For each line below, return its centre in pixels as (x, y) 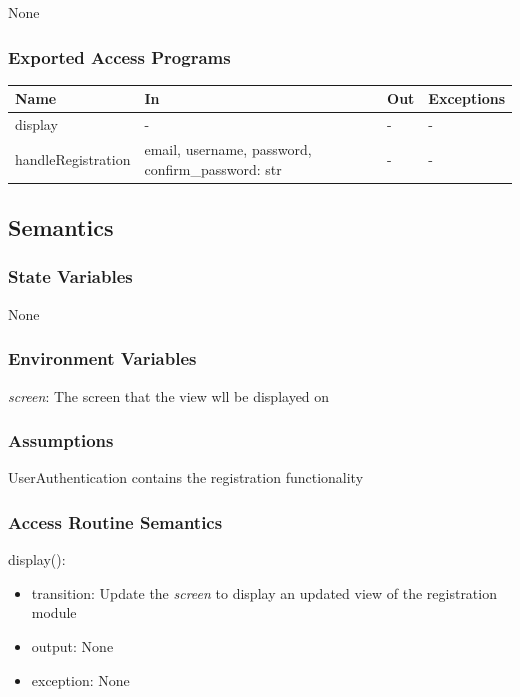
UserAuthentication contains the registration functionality (186, 477)
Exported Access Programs (119, 56)
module (54, 612)
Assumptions (61, 440)
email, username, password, (228, 149)
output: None (72, 645)
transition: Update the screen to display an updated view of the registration (264, 592)
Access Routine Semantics (115, 521)
